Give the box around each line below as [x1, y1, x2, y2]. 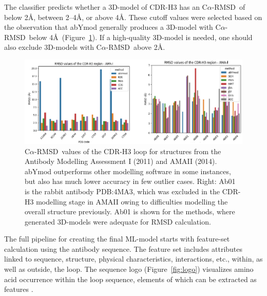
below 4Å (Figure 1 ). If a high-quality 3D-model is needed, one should [29, 31, 253, 42]
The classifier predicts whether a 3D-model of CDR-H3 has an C [4, 2, 207, 12]
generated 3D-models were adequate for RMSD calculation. [25, 216, 211, 227]
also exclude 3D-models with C [4, 42, 102, 52]
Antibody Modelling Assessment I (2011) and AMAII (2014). [25, 156, 217, 166]
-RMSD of [212, 2, 245, 12]
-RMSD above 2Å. [106, 42, 165, 52]
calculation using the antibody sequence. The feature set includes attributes [4, 243, 243, 254]
